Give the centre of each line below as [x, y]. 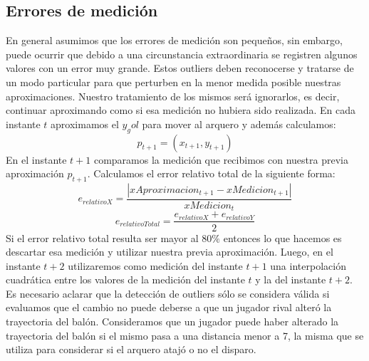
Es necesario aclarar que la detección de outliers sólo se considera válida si [168, 293]
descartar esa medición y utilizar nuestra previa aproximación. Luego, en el [170, 252]
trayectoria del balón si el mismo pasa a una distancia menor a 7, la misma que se [185, 335]
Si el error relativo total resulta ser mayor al [102, 237]
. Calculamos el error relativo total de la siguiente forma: [211, 173]
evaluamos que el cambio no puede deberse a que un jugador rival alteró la [169, 307]
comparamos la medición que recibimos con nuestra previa [221, 159]
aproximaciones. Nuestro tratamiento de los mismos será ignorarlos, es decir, [173, 96]
